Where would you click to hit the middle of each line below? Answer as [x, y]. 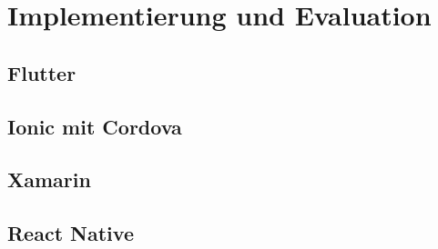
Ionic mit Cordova [95, 126]
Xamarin [49, 179]
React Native [71, 233]
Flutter [42, 72]
